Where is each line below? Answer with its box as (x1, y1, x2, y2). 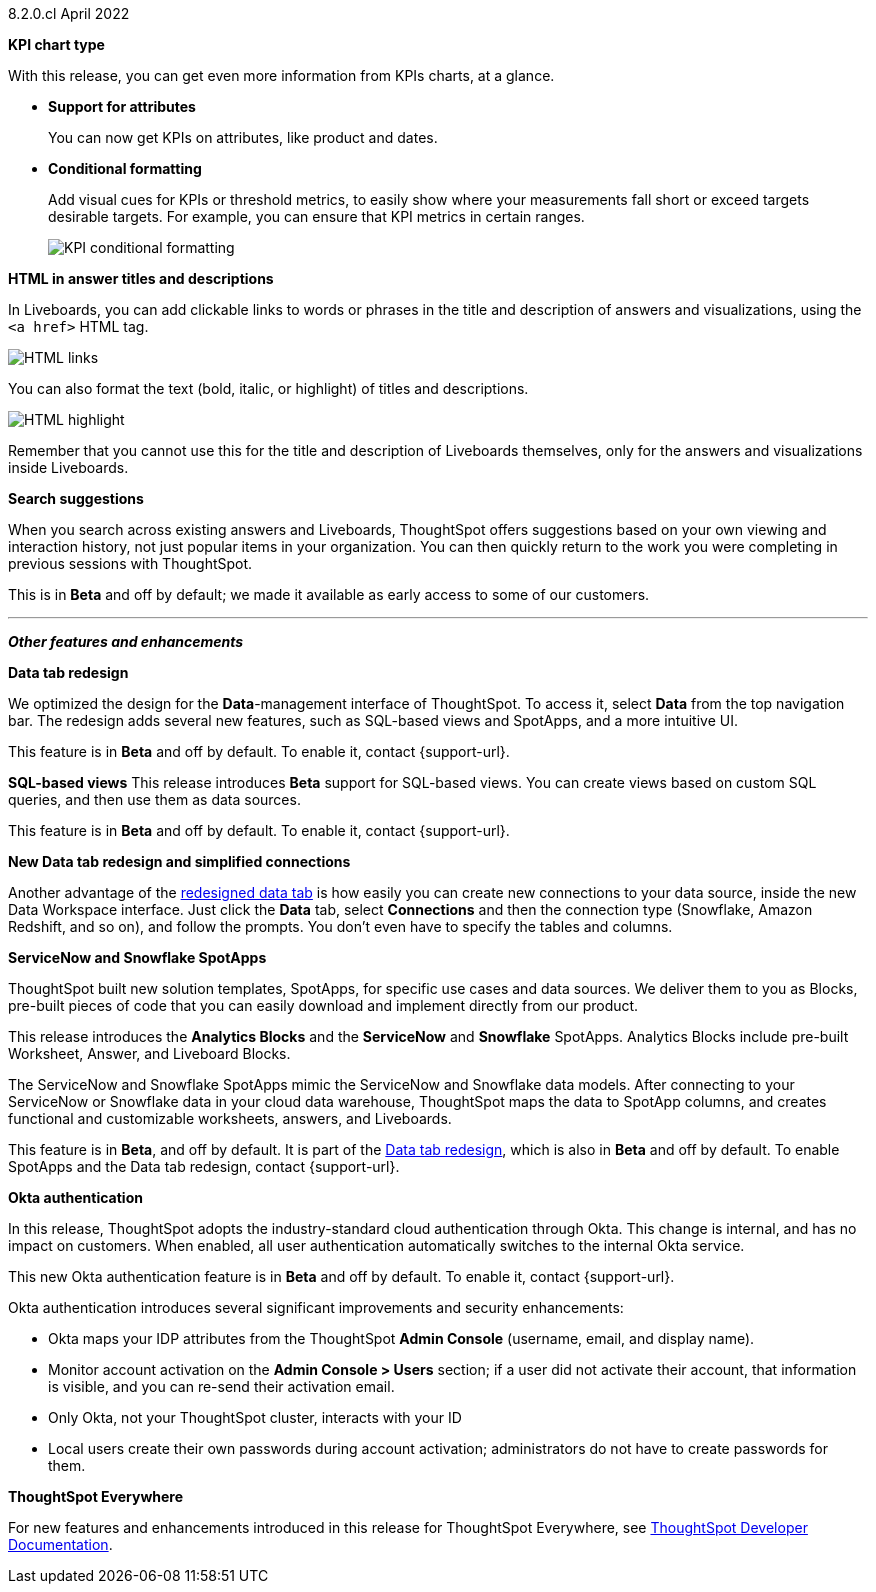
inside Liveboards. (8, 459, 129, 476)
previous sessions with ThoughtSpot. (8, 555, 253, 572)
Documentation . (8, 1536, 113, 1553)
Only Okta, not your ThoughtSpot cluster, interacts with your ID (48, 1409, 462, 1426)
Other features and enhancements (8, 633, 244, 650)
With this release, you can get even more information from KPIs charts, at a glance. (8, 67, 555, 84)
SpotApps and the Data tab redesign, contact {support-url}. (8, 1158, 400, 1175)
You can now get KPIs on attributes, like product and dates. (48, 129, 438, 146)
